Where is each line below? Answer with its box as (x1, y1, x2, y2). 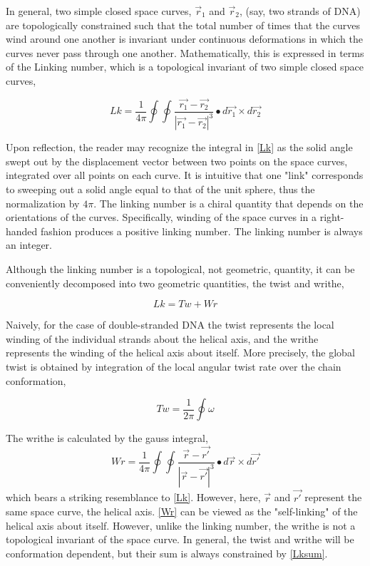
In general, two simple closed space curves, (6, 4, 192, 18)
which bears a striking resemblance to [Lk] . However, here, (6, 490, 261, 505)
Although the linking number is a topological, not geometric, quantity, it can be (6, 261, 355, 276)
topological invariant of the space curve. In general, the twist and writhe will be (6, 532, 354, 547)
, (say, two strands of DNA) (240, 4, 361, 18)
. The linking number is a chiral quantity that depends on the (93, 195, 364, 210)
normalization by (6, 195, 80, 210)
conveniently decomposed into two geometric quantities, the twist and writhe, (6, 275, 344, 290)
